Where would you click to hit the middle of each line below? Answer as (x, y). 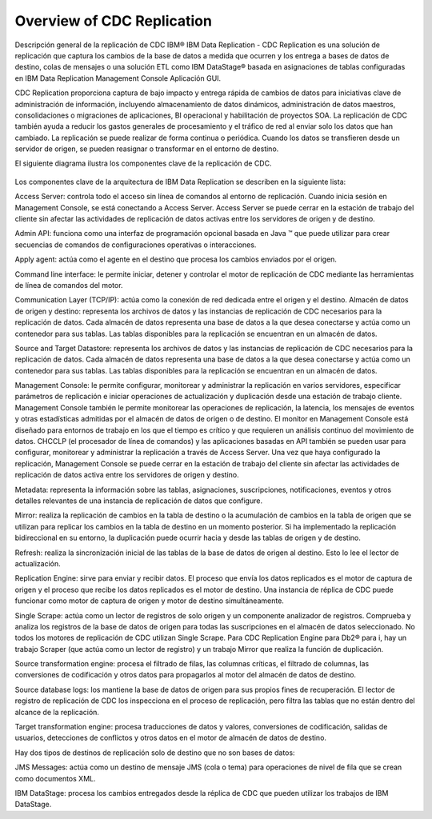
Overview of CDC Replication (113, 21)
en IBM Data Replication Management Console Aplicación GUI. (118, 78)
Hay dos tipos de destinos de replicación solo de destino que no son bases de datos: (155, 753)
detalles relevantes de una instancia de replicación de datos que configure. (139, 501)
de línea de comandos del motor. (69, 285)
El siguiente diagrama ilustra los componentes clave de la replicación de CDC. (143, 163)
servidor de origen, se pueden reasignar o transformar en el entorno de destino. (147, 149)
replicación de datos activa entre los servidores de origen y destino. (127, 475)
